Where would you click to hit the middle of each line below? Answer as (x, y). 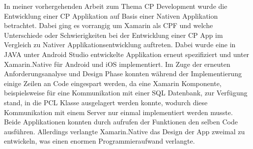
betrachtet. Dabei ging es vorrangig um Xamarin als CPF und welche (109, 25)
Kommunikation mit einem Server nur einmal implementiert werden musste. (118, 112)
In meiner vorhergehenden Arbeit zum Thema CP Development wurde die (116, 6)
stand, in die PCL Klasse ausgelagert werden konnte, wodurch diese (106, 102)
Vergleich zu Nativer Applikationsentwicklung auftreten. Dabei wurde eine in (120, 45)
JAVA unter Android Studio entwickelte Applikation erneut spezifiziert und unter (127, 54)
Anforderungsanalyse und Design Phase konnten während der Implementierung (123, 74)
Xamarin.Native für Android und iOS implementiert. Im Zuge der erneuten (117, 64)
